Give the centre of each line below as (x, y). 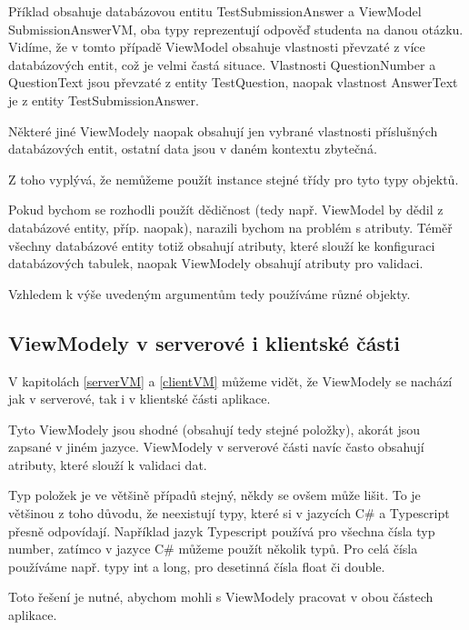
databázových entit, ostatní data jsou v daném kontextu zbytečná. (193, 149)
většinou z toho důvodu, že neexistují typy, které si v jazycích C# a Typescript (229, 513)
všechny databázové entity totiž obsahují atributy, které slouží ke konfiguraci (222, 245)
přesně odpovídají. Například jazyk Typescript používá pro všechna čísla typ (222, 530)
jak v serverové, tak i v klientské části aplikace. (140, 399)
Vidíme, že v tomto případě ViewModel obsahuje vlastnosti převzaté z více (217, 47)
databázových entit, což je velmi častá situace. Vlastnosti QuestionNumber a (222, 64)
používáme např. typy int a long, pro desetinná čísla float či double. (197, 566)
